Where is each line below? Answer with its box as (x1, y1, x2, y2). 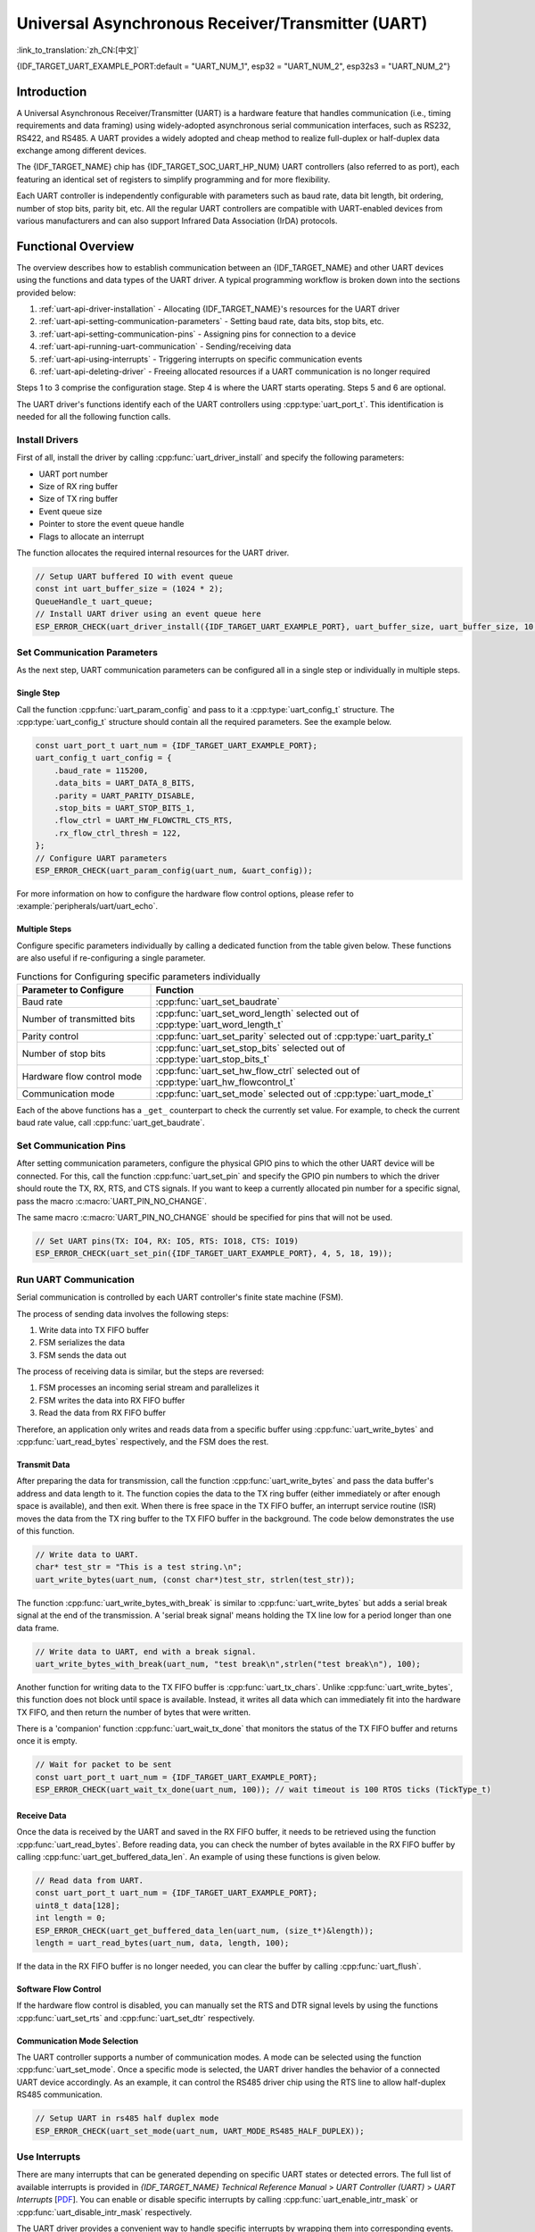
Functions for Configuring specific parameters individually (16, 970, 260, 982)
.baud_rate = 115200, (53, 765, 149, 776)
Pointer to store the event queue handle (38, 519, 185, 529)
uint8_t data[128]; (35, 1900, 120, 1911)
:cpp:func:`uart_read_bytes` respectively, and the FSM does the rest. (16, 1437, 269, 1447)
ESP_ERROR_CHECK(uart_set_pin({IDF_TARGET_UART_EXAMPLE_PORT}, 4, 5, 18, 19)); (35, 1248, 393, 1259)
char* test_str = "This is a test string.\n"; (35, 1562, 243, 1572)
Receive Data (16, 1810, 67, 1820)
